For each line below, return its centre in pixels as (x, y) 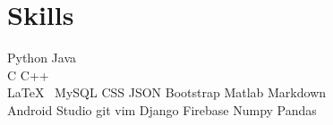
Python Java (42, 58)
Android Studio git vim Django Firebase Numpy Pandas (162, 109)
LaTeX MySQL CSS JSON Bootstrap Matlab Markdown (167, 92)
